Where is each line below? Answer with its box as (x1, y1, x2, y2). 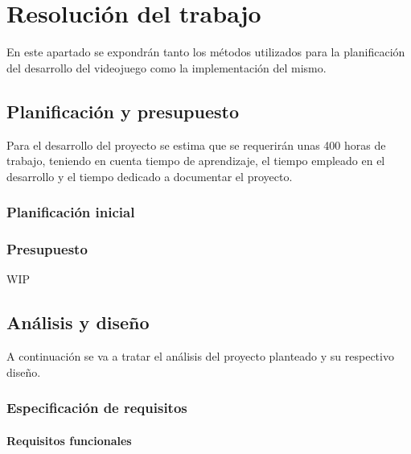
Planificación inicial (6, 202, 135, 222)
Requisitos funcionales (6, 431, 132, 448)
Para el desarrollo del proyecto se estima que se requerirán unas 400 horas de (6, 136, 386, 153)
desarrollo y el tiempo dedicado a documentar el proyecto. (6, 167, 293, 184)
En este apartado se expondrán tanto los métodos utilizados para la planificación (6, 43, 405, 60)
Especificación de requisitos (6, 398, 187, 418)
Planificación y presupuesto (6, 98, 240, 123)
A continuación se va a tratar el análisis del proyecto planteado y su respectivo (6, 348, 394, 365)
